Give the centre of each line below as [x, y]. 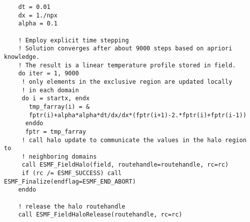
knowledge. [22, 57]
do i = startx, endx [56, 99]
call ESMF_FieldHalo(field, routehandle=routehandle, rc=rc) [125, 165]
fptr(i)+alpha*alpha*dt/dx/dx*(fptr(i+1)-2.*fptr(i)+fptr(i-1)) [138, 115]
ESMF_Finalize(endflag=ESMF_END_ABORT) [70, 181]
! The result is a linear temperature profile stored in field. [127, 65]
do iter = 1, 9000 [49, 74]
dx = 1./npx [38, 15]
